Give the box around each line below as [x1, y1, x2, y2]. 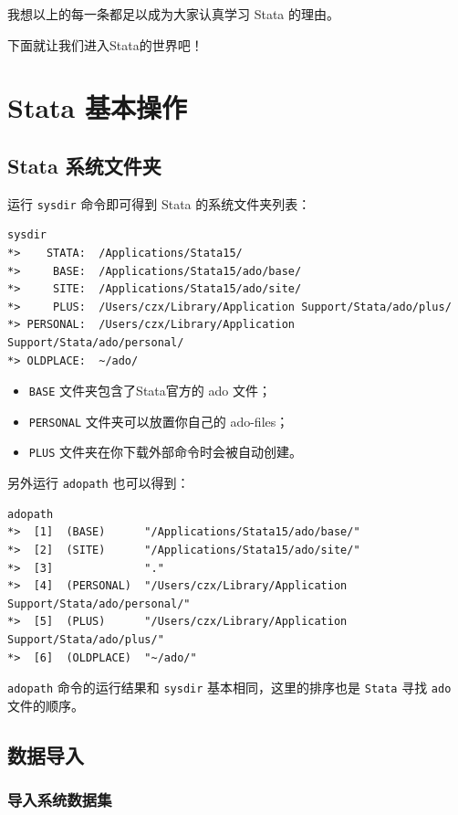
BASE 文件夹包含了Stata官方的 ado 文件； [28, 381, 271, 400]
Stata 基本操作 [7, 89, 187, 126]
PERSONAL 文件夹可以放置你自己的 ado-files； [28, 411, 289, 430]
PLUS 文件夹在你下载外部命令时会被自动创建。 [28, 442, 303, 461]
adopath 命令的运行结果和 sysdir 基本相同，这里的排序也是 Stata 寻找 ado [7, 678, 452, 697]
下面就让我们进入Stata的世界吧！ [7, 35, 203, 54]
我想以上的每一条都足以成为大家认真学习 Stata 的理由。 [7, 5, 339, 23]
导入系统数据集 [7, 789, 112, 811]
